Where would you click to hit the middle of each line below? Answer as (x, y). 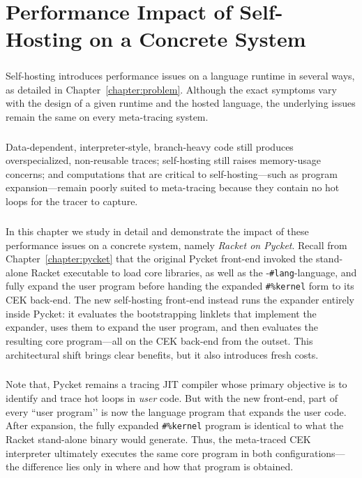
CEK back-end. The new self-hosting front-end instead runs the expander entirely (180, 300)
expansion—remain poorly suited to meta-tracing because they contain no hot (173, 187)
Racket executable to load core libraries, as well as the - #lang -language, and (194, 272)
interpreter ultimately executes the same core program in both (139, 453)
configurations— (310, 453)
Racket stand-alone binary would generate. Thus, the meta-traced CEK (158, 439)
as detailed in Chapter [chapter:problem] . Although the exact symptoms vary (171, 89)
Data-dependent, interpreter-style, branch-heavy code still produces (150, 146)
